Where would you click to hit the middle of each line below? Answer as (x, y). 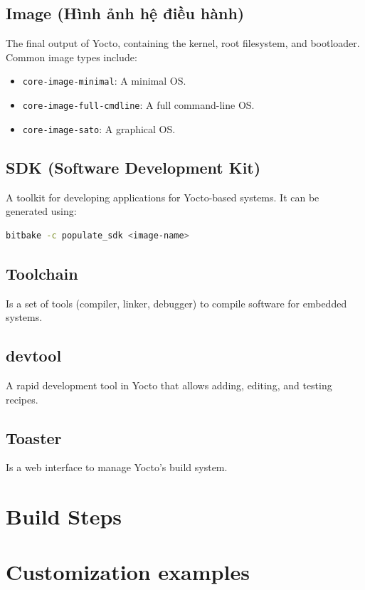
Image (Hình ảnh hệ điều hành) (125, 13)
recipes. (22, 399)
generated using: (41, 211)
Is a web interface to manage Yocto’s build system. (117, 467)
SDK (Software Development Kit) (133, 167)
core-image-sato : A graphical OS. (99, 128)
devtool (34, 355)
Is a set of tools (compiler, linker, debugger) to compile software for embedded (176, 303)
